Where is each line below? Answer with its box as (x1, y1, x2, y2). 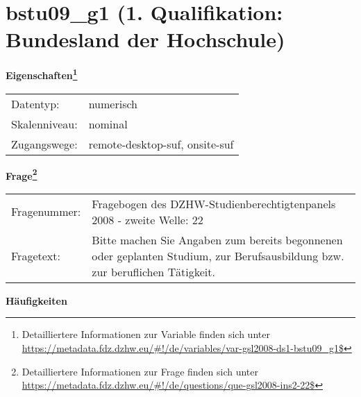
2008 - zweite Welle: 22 (92, 211, 203, 228)
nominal (88, 115, 128, 132)
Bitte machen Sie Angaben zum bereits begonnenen (92, 231, 343, 248)
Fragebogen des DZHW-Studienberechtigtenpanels (92, 195, 336, 212)
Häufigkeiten (6, 293, 67, 307)
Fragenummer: (11, 203, 81, 220)
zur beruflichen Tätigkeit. (92, 263, 215, 280)
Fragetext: (11, 247, 60, 264)
